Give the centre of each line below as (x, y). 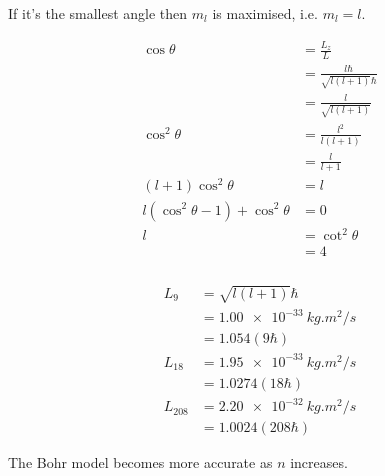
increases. (319, 462)
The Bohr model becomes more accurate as (140, 462)
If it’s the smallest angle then (98, 12)
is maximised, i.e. (265, 12)
